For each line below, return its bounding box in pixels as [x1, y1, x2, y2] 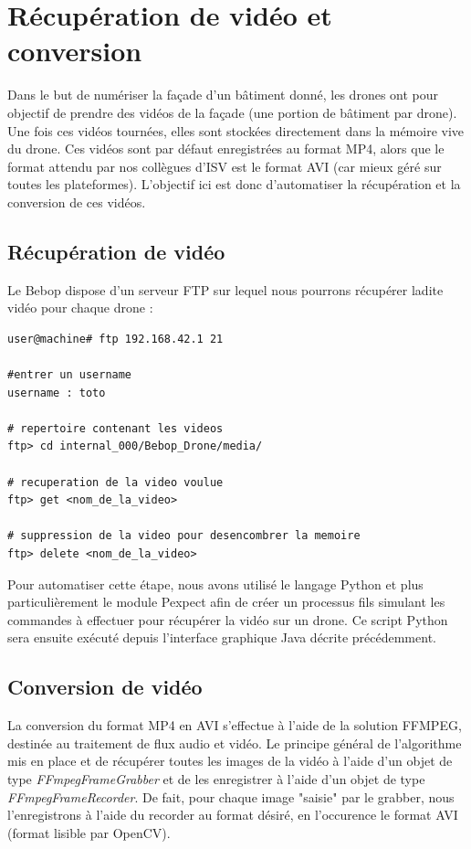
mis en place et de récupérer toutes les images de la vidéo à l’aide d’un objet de [7, 751, 453, 770]
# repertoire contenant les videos [7, 421, 224, 435]
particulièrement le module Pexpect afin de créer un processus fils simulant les [7, 592, 445, 611]
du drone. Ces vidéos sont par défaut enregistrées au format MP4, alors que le [7, 139, 445, 158]
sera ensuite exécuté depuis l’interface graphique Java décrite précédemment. [7, 628, 436, 647]
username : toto [7, 386, 106, 399]
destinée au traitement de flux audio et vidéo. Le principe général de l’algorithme [7, 733, 462, 752]
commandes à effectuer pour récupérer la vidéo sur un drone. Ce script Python [7, 610, 448, 629]
